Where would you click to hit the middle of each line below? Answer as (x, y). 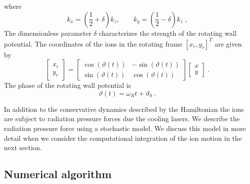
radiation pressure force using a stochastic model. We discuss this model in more (125, 128)
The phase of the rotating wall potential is (68, 85)
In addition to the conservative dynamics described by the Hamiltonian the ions (124, 109)
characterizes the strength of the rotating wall (168, 33)
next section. (23, 147)
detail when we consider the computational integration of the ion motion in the (123, 138)
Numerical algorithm (58, 174)
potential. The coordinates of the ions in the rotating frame (93, 43)
